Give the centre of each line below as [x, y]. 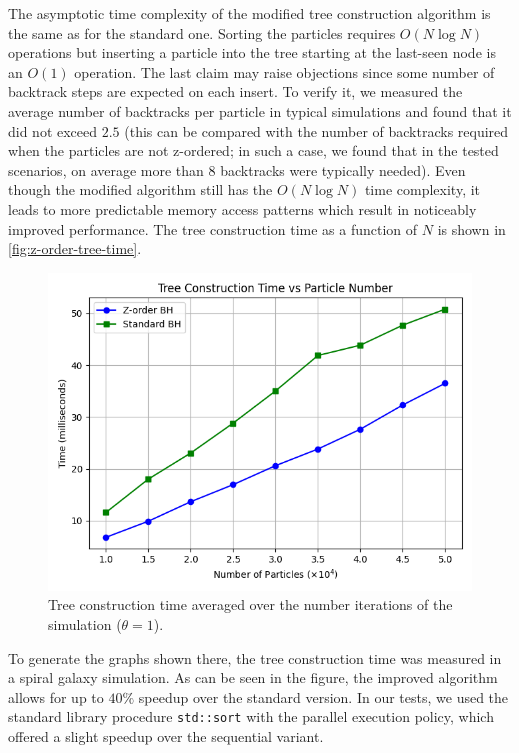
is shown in [471, 228]
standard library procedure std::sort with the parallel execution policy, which [251, 716]
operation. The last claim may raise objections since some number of [284, 71]
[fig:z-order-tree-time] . [75, 248]
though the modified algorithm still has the [140, 189]
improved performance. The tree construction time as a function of [213, 228]
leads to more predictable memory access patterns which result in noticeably [242, 208]
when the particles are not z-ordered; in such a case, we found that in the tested [253, 150]
